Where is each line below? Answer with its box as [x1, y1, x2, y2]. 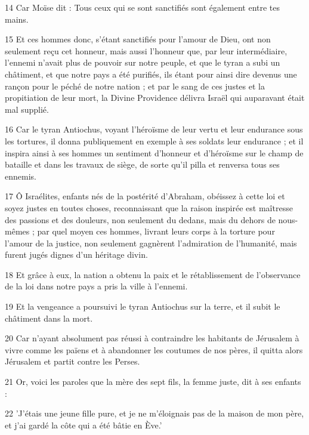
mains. [5, 13, 29, 25]
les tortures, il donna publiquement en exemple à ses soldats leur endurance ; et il [5, 134, 304, 147]
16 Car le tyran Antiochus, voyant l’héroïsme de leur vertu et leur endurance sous [5, 123, 303, 135]
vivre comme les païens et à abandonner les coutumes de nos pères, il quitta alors [5, 343, 303, 356]
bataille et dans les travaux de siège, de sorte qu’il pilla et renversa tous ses [5, 158, 280, 171]
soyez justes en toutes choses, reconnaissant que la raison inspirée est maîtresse [5, 201, 293, 214]
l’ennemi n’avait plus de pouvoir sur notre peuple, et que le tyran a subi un [5, 56, 280, 69]
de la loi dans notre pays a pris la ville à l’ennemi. [5, 280, 188, 292]
